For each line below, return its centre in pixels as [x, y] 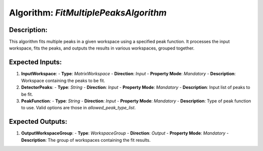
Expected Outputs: [38, 122]
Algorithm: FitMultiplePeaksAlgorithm [88, 13]
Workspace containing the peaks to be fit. [63, 81]
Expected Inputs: [35, 62]
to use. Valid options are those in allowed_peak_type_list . [78, 108]
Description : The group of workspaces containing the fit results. [86, 140]
